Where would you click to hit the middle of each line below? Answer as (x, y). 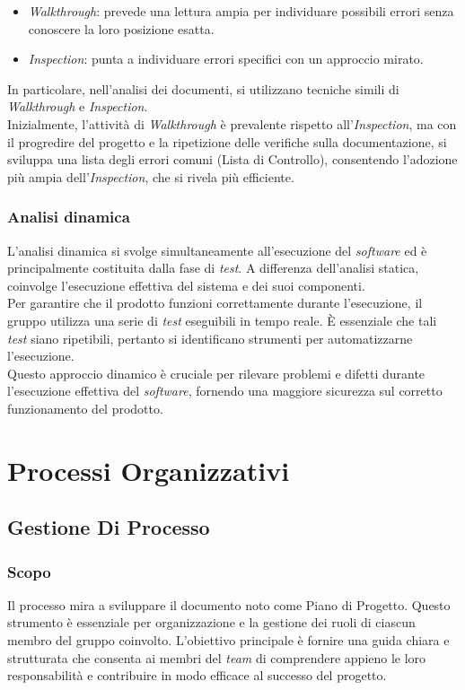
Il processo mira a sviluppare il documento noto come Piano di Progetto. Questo (229, 604)
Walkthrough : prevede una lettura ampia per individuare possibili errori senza (241, 11)
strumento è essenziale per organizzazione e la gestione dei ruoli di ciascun (211, 622)
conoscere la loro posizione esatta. (121, 28)
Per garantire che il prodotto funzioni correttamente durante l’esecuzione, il (215, 303)
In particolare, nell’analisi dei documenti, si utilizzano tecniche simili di (203, 88)
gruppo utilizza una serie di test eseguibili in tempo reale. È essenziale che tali (222, 320)
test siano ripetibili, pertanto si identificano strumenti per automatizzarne (210, 338)
